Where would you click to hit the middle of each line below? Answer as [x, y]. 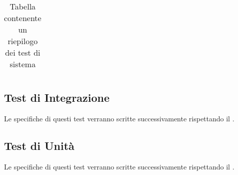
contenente [23, 18]
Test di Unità [39, 146]
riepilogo [23, 41]
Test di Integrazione [57, 98]
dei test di [23, 52]
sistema [23, 64]
